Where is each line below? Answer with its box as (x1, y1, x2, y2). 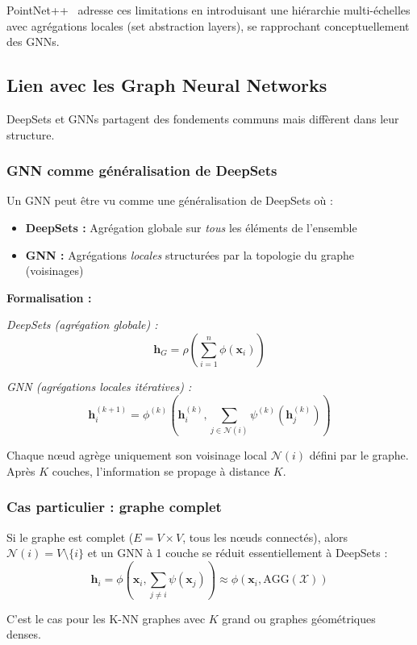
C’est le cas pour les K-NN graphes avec (6, 610, 206, 626)
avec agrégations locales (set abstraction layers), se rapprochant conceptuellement (6, 17, 410, 34)
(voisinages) (25, 262, 84, 279)
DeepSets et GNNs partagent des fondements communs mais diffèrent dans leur (6, 110, 399, 127)
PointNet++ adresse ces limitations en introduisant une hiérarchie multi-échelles (6, 2, 411, 18)
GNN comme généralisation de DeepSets (6, 160, 277, 181)
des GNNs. (6, 33, 60, 50)
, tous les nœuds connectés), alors (182, 528, 348, 545)
